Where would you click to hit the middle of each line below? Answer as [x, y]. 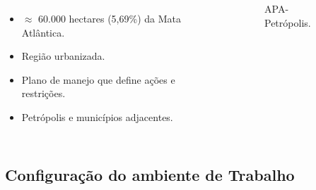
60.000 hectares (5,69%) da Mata [110, 18]
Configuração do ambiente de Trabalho [150, 174]
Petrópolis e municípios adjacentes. [97, 116]
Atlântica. [43, 32]
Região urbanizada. [63, 56]
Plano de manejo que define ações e [98, 79]
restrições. [43, 93]
